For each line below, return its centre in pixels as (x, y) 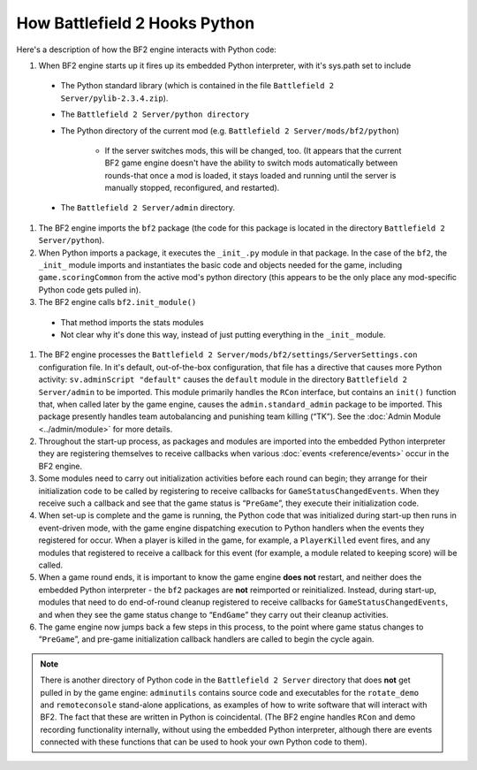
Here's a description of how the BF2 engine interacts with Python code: (147, 50)
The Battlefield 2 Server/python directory (155, 114)
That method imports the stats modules (132, 322)
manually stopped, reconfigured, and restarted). (192, 188)
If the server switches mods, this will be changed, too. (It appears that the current (253, 150)
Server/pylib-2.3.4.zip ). (114, 98)
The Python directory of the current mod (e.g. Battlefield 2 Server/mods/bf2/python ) (230, 130)
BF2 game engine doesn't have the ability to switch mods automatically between (251, 163)
